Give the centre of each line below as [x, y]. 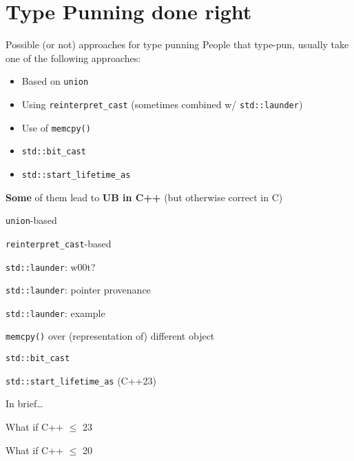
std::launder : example [55, 313]
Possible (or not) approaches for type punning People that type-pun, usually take [177, 44]
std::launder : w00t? [51, 266]
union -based [31, 220]
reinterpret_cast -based [59, 243]
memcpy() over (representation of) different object [110, 336]
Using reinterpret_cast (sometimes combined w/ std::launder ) [162, 104]
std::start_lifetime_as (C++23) [81, 380]
